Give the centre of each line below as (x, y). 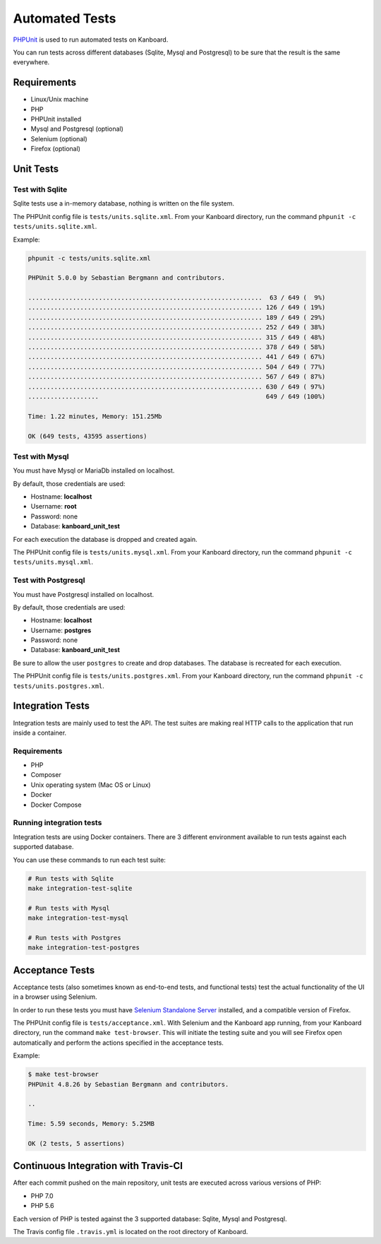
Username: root (54, 507)
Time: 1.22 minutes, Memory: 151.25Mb (95, 416)
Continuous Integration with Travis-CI (98, 1166)
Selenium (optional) (59, 138)
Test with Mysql (41, 456)
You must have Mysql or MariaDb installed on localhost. (94, 470)
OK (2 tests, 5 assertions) (76, 1143)
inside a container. (40, 733)
